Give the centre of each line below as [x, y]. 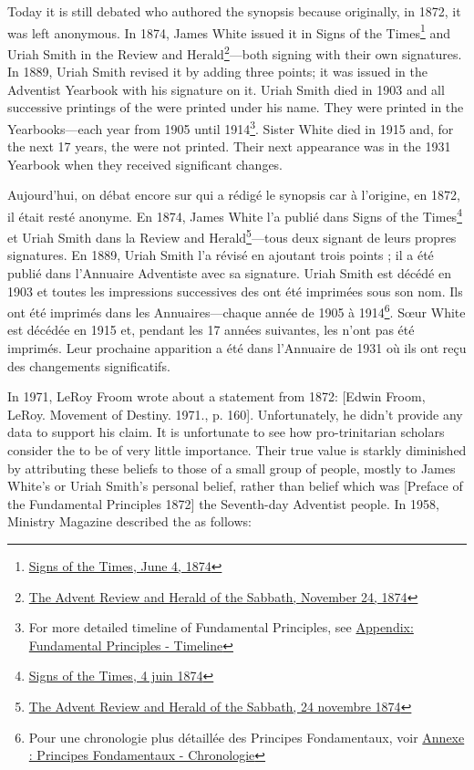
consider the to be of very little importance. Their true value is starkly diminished [237, 450]
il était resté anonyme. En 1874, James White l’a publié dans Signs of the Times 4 [235, 214]
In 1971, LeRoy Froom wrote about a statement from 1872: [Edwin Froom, [216, 396]
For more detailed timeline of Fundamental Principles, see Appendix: [221, 627]
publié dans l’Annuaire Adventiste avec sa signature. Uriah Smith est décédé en [229, 273]
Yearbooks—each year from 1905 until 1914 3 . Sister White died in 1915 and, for [231, 127]
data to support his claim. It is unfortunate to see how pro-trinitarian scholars [226, 432]
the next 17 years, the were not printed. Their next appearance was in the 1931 [229, 146]
